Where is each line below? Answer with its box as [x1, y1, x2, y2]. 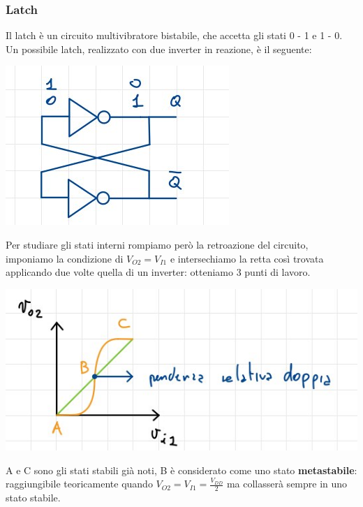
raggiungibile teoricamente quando [6, 476, 153, 491]
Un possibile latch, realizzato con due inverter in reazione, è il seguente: [6, 41, 312, 56]
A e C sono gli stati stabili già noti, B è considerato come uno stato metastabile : [6, 462, 357, 477]
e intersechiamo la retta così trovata [170, 251, 324, 265]
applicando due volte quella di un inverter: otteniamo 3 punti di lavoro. [6, 265, 311, 279]
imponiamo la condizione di [6, 251, 124, 265]
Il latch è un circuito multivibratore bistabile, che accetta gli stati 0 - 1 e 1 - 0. [6, 28, 343, 43]
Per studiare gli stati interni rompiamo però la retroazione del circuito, [6, 237, 309, 251]
